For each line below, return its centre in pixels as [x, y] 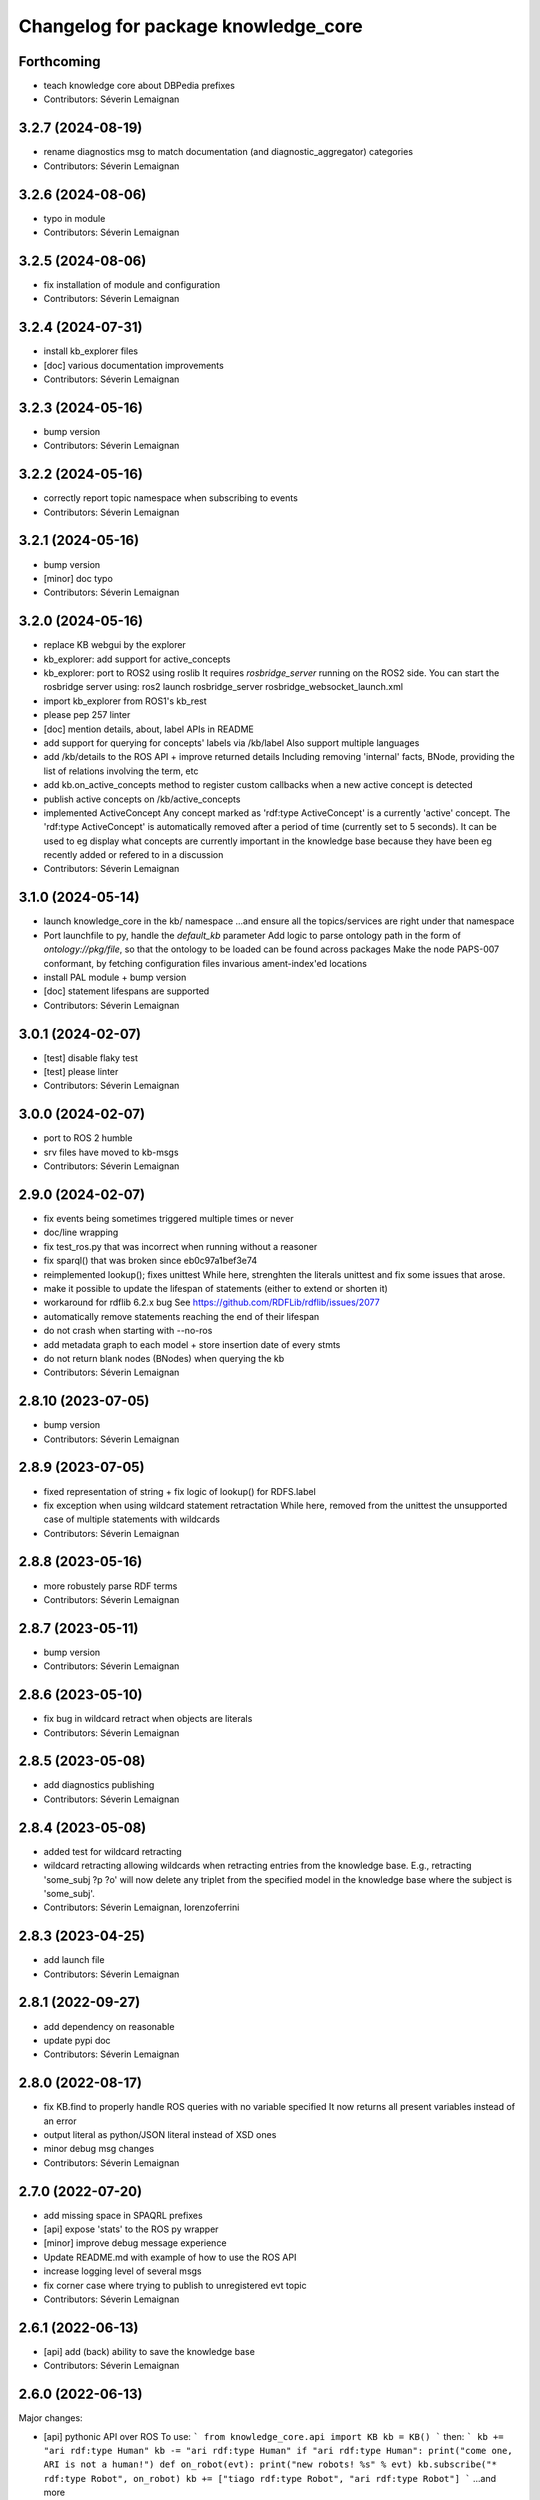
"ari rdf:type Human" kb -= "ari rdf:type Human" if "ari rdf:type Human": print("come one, [278, 2451]
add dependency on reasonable [109, 2026]
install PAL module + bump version [115, 977]
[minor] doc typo [78, 578]
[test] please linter [81, 1072]
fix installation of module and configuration [131, 284]
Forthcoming [59, 61]
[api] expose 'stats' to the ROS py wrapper [131, 2229]
